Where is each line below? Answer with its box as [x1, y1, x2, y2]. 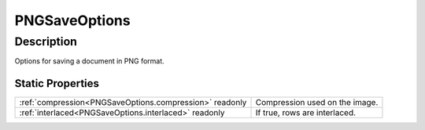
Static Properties [14, 77, 100, 90]
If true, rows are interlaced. [255, 107, 357, 118]
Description [14, 34, 78, 49]
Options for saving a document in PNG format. [14, 56, 164, 66]
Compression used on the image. [255, 97, 379, 108]
